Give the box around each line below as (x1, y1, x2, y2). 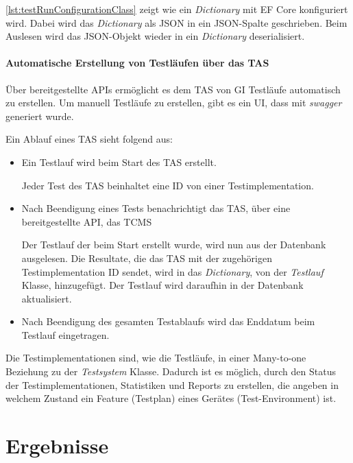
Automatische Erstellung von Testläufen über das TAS (5, 56, 269, 70)
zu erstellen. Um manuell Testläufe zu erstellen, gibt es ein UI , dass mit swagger (5, 95, 342, 110)
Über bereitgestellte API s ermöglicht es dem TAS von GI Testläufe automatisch (5, 82, 341, 96)
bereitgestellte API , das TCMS (21, 214, 152, 228)
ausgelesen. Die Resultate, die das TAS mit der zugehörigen (21, 250, 272, 265)
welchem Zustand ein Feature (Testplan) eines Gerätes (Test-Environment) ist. (5, 391, 337, 405)
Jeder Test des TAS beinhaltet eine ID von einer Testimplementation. (21, 178, 314, 192)
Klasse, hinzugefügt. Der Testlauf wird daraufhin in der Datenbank (21, 278, 304, 292)
